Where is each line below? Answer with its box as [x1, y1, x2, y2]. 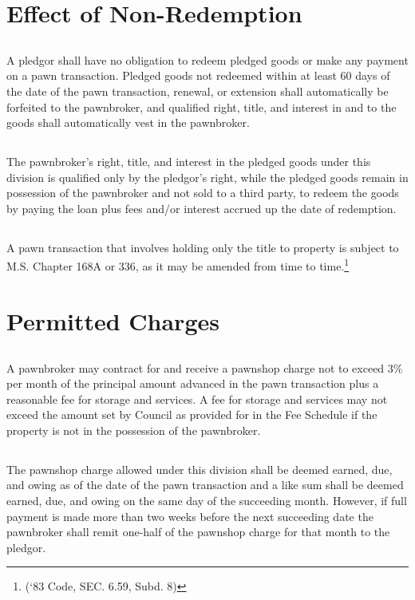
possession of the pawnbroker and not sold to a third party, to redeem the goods [6, 184, 399, 201]
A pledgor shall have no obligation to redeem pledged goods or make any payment [6, 51, 409, 68]
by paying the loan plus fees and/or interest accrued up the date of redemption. [6, 199, 397, 216]
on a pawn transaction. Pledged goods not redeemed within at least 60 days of [6, 67, 390, 84]
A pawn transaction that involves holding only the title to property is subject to [6, 239, 399, 255]
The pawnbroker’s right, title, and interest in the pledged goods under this [6, 153, 371, 170]
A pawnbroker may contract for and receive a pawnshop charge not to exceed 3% [6, 359, 403, 376]
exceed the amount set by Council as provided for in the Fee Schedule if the [6, 406, 377, 423]
